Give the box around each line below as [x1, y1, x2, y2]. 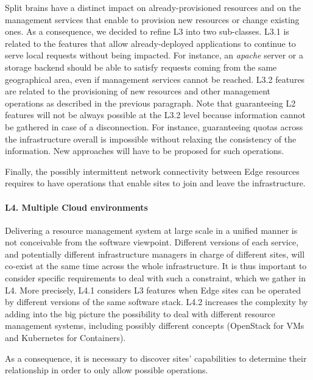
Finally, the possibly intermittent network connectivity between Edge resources [5, 164, 300, 177]
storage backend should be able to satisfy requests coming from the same [5, 60, 277, 73]
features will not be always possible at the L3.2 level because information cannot [5, 108, 306, 121]
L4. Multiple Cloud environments [5, 200, 148, 213]
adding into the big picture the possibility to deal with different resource [5, 307, 275, 320]
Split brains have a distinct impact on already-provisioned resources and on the [5, 1, 301, 13]
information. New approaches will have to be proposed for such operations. [5, 144, 284, 157]
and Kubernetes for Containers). [5, 331, 126, 344]
